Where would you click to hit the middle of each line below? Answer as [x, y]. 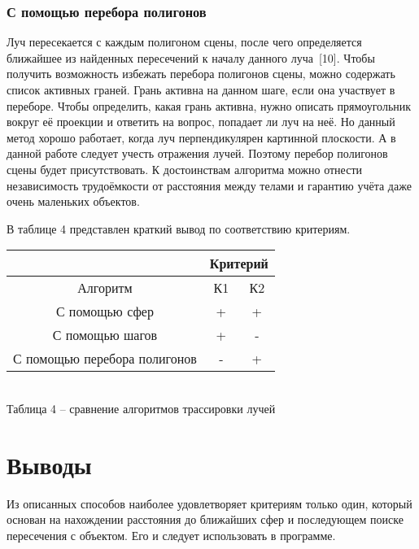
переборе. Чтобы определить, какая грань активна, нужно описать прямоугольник [209, 105]
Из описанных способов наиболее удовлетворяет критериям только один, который [209, 503]
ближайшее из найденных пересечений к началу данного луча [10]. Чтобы [191, 57]
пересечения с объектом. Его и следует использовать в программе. [171, 535]
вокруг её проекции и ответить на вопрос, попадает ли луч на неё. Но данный [201, 122]
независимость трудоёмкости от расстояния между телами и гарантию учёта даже [209, 185]
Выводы [49, 464]
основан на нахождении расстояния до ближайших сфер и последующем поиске [205, 519]
